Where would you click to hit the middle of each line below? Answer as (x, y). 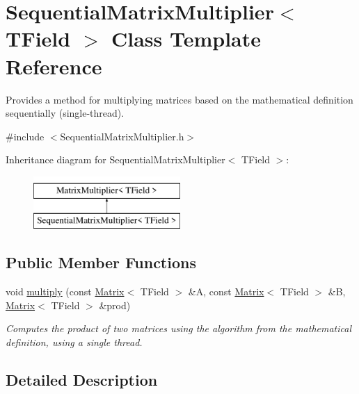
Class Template (186, 39)
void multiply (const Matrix (65, 292)
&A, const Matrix (226, 292)
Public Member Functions (101, 262)
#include (25, 136)
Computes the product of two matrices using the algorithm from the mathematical (179, 328)
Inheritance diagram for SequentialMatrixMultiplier (115, 159)
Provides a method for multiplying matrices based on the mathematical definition (179, 99)
